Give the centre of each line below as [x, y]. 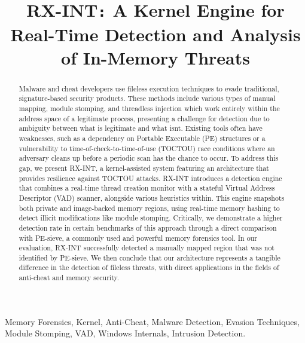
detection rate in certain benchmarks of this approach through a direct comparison [148, 227]
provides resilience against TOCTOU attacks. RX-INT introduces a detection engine [150, 178]
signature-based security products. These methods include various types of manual [147, 98]
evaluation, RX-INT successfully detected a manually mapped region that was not [147, 248]
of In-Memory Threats [155, 57]
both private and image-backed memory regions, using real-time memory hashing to [149, 208]
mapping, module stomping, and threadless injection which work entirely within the [149, 108]
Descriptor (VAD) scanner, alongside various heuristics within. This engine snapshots [152, 197]
